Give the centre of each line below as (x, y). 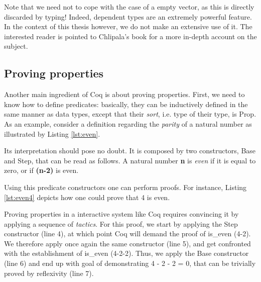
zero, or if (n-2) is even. (41, 170)
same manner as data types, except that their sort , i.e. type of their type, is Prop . (130, 114)
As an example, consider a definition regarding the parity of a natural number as (128, 123)
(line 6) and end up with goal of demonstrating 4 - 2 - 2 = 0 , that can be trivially (130, 263)
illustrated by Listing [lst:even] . (52, 133)
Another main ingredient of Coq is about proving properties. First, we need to (124, 94)
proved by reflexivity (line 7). (49, 273)
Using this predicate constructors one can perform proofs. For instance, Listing (125, 187)
